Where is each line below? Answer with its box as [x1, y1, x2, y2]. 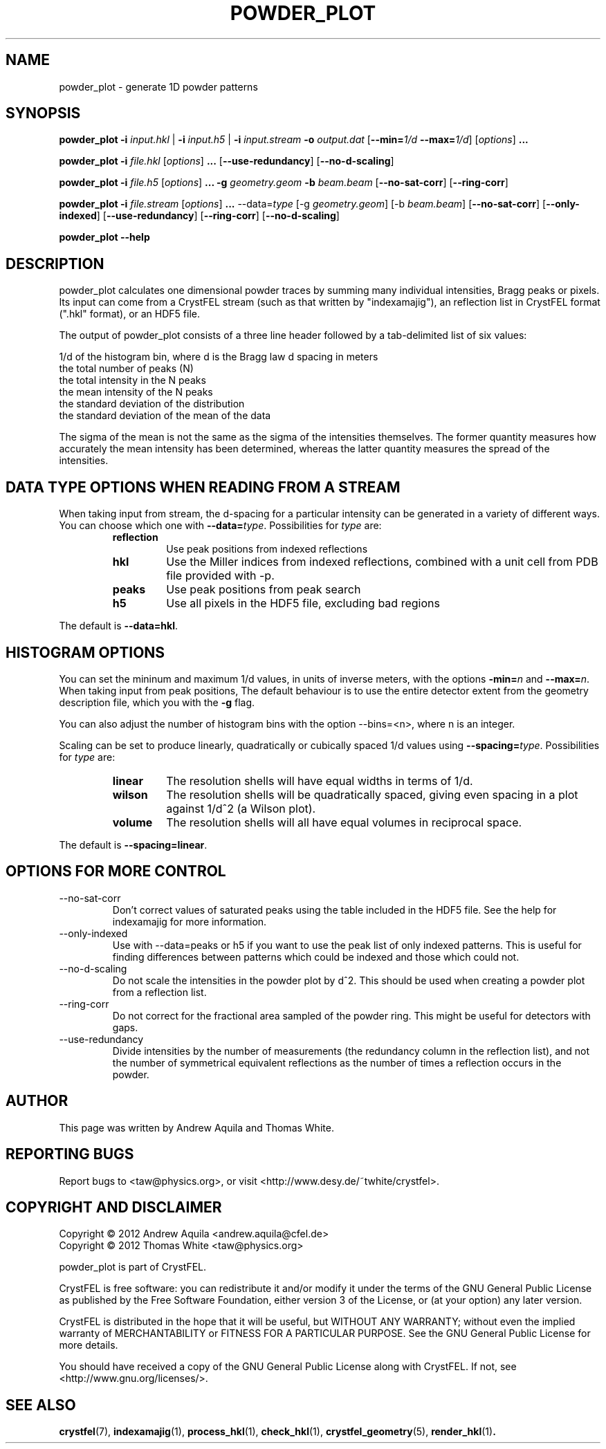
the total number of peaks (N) [59, 362, 194, 375]
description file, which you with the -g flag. [59, 696, 255, 708]
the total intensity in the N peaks [59, 374, 206, 387]
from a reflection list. [112, 986, 207, 998]
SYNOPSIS [6, 104, 81, 122]
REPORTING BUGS [6, 1145, 134, 1163]
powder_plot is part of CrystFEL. [59, 1261, 207, 1273]
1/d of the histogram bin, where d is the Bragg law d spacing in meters [59, 351, 378, 363]
